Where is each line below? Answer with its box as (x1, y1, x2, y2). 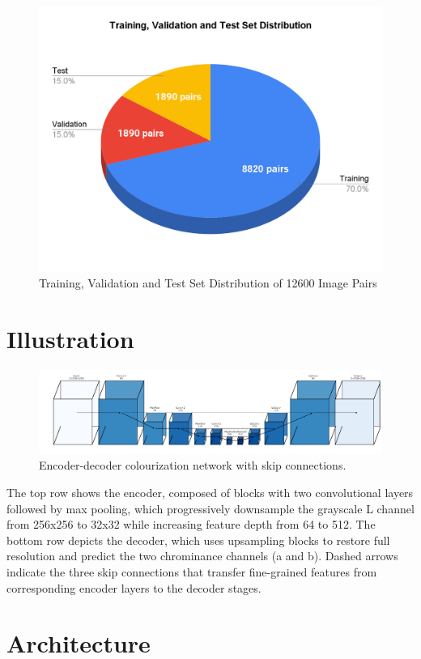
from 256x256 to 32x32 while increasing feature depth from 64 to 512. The (6, 516, 376, 533)
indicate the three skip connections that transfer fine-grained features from (6, 563, 377, 580)
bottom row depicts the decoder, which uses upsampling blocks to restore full (6, 531, 390, 548)
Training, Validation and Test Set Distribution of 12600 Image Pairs (39, 274, 377, 291)
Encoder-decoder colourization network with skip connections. (39, 457, 347, 474)
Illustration (6, 321, 134, 355)
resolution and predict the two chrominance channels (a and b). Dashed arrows (6, 547, 398, 564)
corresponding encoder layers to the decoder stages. (6, 579, 262, 596)
